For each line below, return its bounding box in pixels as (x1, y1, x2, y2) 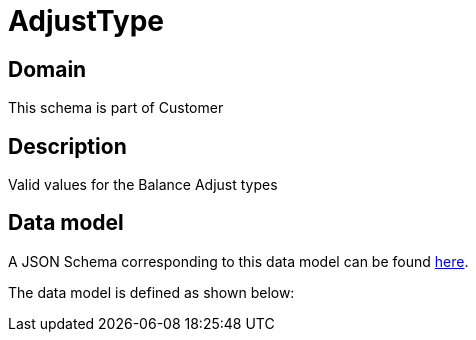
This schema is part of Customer (8, 99, 224, 117)
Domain (8, 56, 87, 82)
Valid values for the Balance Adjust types (8, 176, 278, 194)
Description (8, 133, 127, 159)
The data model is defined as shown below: (8, 283, 295, 301)
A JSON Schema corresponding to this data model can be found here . (8, 252, 469, 270)
